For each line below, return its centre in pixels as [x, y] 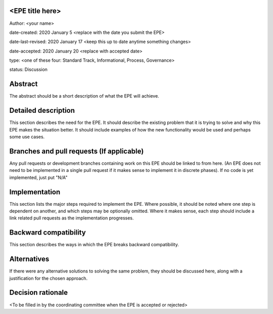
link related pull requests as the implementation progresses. [72, 218]
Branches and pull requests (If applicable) [77, 151]
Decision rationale [39, 293]
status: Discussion [29, 70]
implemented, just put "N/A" [38, 177]
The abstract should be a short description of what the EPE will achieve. [84, 96]
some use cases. [27, 137]
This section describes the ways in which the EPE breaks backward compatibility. [94, 245]
